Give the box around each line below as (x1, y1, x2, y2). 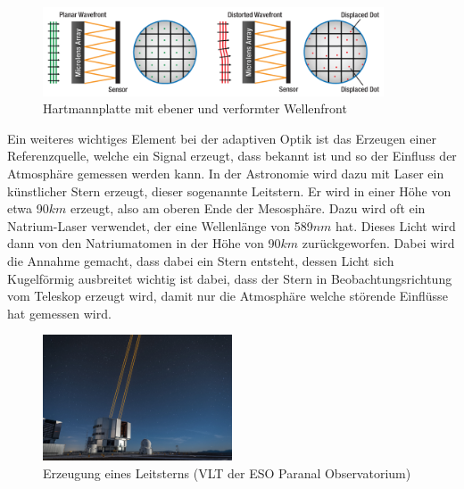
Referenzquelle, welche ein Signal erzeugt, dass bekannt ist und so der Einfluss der (7, 146, 457, 165)
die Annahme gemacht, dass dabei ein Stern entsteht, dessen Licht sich (7, 251, 394, 269)
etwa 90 (7, 199, 49, 218)
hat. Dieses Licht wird (336, 216, 456, 235)
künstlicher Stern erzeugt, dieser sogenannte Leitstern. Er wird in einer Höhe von (7, 181, 452, 200)
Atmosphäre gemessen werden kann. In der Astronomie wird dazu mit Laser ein (7, 163, 444, 182)
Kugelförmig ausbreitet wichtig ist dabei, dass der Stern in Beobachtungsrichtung (7, 269, 452, 287)
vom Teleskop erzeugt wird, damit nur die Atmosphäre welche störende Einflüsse (7, 286, 448, 305)
